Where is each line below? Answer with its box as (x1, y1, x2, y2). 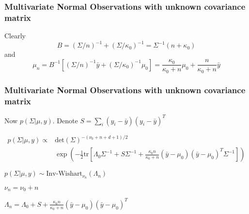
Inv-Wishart (46, 170, 82, 178)
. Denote (52, 115, 78, 125)
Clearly (4, 31, 26, 41)
